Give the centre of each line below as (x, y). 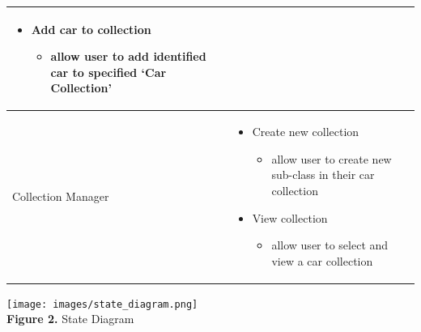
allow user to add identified (128, 56)
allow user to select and (330, 245)
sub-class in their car (323, 175)
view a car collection (322, 260)
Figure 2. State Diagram (70, 319)
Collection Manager (61, 196)
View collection (290, 217)
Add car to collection (91, 29)
